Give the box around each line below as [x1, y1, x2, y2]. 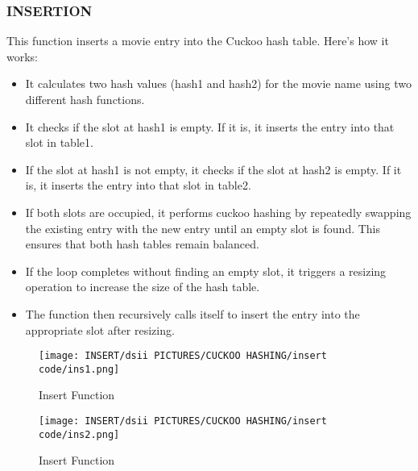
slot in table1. [25, 134, 93, 151]
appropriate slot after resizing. [25, 321, 175, 338]
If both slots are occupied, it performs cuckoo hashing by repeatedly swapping [25, 203, 412, 220]
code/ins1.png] [39, 363, 120, 375]
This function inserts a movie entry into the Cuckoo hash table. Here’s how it [6, 32, 389, 49]
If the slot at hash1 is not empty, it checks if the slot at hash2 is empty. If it [25, 160, 402, 177]
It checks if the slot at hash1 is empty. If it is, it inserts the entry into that [25, 118, 395, 135]
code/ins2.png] [39, 428, 120, 440]
